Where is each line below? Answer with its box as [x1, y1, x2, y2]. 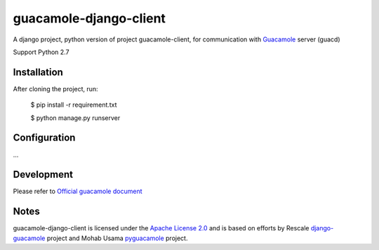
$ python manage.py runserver [30, 113, 121, 122]
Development [13, 169, 74, 180]
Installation [13, 66, 63, 78]
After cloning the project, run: [13, 84, 98, 93]
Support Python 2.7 [13, 48, 69, 56]
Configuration [13, 132, 76, 144]
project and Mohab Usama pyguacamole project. [46, 234, 188, 242]
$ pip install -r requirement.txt [30, 100, 117, 109]
